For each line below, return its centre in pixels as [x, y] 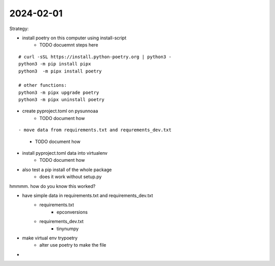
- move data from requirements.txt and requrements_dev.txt [95, 130]
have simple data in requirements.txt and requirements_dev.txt [88, 195]
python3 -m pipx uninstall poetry [61, 100]
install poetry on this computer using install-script [74, 38]
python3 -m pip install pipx [55, 64]
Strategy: [19, 29]
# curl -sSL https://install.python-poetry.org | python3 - [95, 57]
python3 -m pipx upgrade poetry [59, 92]
